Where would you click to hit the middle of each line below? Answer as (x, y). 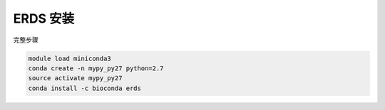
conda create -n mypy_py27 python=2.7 (96, 68)
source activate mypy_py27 (75, 78)
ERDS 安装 (44, 18)
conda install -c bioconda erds (85, 88)
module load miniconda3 (70, 58)
